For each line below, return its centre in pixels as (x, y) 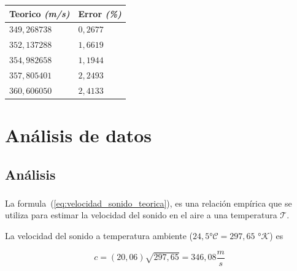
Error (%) (100, 13)
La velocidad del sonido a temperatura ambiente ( (99, 236)
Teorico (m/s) (40, 13)
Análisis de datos (79, 135)
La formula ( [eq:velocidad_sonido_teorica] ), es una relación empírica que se (148, 203)
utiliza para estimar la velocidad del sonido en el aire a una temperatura (141, 215)
